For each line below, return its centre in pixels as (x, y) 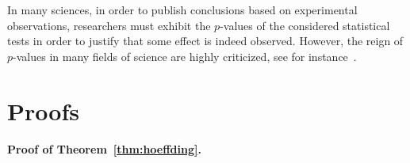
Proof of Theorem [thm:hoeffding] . (104, 149)
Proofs (43, 110)
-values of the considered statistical (305, 25)
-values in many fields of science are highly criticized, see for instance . (185, 56)
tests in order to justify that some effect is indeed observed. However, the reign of (205, 41)
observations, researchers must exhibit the (109, 25)
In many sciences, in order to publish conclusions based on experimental (182, 9)
